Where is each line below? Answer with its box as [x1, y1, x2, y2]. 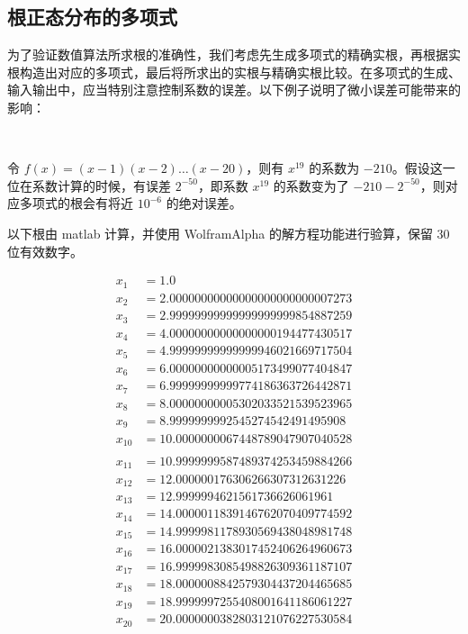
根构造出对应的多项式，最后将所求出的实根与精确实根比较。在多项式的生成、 [7, 62, 461, 81]
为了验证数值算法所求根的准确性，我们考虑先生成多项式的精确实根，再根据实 [7, 45, 461, 64]
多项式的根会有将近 [19, 194, 133, 213]
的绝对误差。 [166, 194, 242, 213]
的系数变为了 [273, 176, 349, 195]
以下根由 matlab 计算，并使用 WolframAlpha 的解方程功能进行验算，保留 [7, 223, 433, 242]
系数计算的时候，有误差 [31, 176, 171, 195]
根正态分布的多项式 [7, 3, 177, 31]
